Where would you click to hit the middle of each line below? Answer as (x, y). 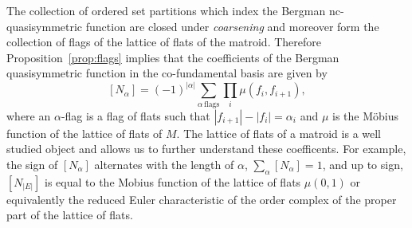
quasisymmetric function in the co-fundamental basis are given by (167, 73)
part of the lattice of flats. (70, 215)
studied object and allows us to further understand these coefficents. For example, (206, 149)
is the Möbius (366, 115)
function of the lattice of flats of (84, 133)
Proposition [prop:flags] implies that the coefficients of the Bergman (173, 57)
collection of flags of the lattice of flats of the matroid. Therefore (164, 42)
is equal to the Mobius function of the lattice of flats (173, 181)
